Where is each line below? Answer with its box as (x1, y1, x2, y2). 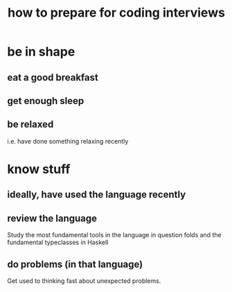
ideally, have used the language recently (7, 189, 186, 200)
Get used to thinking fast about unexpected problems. (7, 276, 161, 285)
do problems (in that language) (7, 258, 143, 270)
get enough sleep (7, 95, 84, 107)
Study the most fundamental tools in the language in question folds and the (7, 231, 222, 239)
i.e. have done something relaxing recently (7, 137, 129, 145)
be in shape (7, 44, 75, 60)
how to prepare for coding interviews (8, 5, 225, 21)
